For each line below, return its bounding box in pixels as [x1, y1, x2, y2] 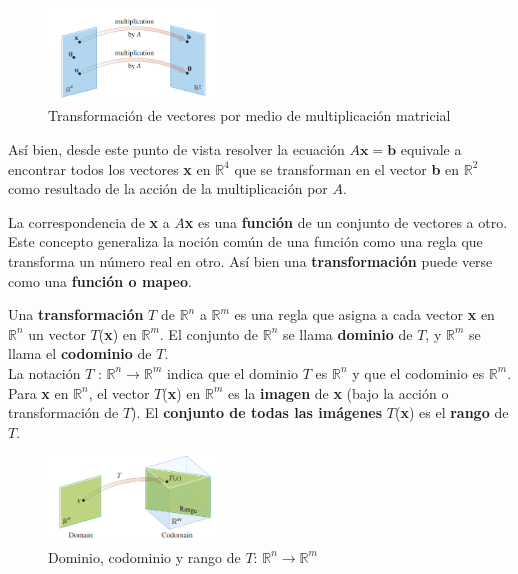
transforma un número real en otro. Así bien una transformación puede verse [8, 251, 493, 271]
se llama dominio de [282, 323, 413, 344]
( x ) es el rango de [394, 402, 509, 423]
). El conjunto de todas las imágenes [131, 402, 383, 423]
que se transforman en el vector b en [234, 158, 460, 179]
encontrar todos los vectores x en [8, 158, 211, 179]
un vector [28, 323, 86, 344]
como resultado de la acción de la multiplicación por [8, 178, 328, 199]
